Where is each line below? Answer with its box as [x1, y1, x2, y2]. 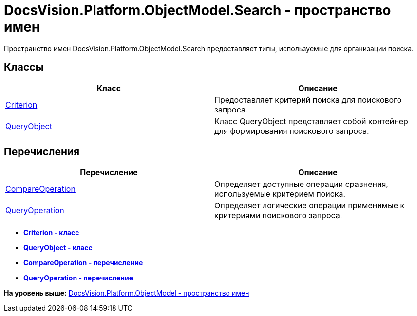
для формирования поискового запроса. [214, 126, 369, 136]
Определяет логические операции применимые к [214, 201, 405, 211]
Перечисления [4, 146, 80, 158]
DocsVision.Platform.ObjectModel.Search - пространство [4, 2, 391, 19]
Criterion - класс [23, 228, 79, 237]
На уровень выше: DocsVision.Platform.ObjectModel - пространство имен [4, 289, 249, 297]
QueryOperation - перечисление [23, 274, 133, 282]
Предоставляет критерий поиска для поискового [214, 94, 402, 105]
